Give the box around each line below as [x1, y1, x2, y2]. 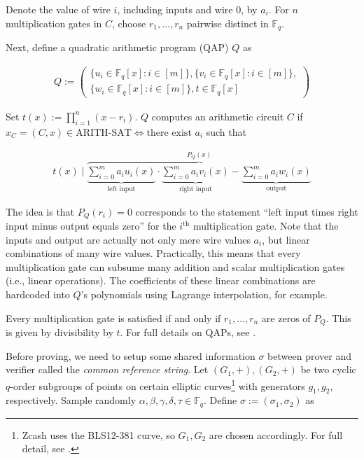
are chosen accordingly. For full [209, 427, 343, 442]
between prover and [267, 348, 351, 363]
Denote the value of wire [6, 2, 111, 16]
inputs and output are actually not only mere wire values [6, 232, 251, 246]
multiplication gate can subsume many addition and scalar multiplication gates [6, 259, 345, 274]
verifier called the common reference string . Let [6, 362, 209, 377]
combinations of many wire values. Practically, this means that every [6, 246, 301, 260]
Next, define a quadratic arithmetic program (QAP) [6, 40, 229, 55]
